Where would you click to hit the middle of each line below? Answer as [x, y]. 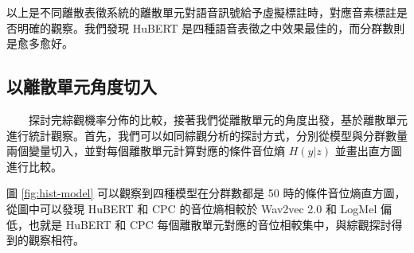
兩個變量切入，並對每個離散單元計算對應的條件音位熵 [146, 151]
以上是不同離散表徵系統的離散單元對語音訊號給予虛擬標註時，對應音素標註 [201, 12]
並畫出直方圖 [368, 151]
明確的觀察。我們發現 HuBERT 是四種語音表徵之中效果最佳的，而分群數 [205, 27]
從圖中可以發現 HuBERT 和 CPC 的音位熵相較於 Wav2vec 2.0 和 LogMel [192, 208]
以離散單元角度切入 [82, 86]
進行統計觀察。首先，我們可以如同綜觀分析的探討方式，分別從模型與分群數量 [207, 135]
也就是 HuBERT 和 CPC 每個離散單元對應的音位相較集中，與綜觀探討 [210, 224]
